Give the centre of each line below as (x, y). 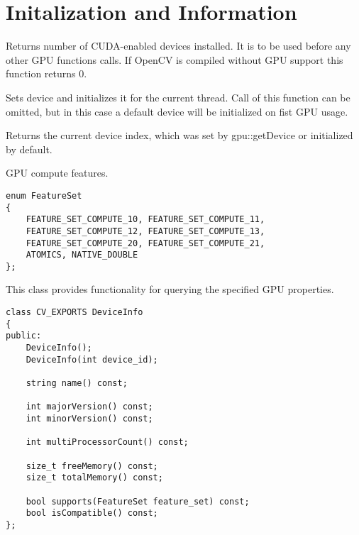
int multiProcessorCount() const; (107, 442)
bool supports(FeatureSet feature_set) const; (138, 501)
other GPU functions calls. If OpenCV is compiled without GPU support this (175, 59)
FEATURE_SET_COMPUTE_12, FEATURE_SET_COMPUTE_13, (145, 231)
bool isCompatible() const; (92, 513)
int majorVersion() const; (89, 407)
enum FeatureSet (44, 195)
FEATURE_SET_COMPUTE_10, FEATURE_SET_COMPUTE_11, (145, 220)
